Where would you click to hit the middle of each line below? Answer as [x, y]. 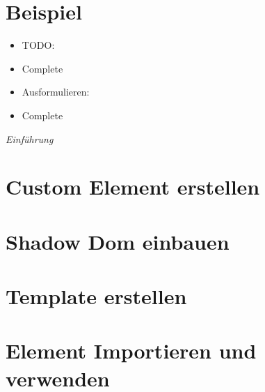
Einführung [30, 138]
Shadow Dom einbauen [118, 241]
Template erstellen [96, 296]
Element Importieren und [131, 350]
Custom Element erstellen [133, 187]
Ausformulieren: [56, 92]
